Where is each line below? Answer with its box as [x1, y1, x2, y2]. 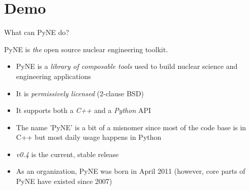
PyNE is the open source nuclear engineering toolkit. [4, 44, 168, 54]
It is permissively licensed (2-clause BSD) [16, 88, 144, 98]
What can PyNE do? [4, 27, 69, 37]
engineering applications [16, 70, 91, 81]
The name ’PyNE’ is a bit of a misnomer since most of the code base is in [16, 122, 246, 132]
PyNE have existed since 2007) [16, 176, 112, 186]
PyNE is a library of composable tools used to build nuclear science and [16, 61, 238, 71]
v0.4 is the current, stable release [16, 148, 119, 159]
